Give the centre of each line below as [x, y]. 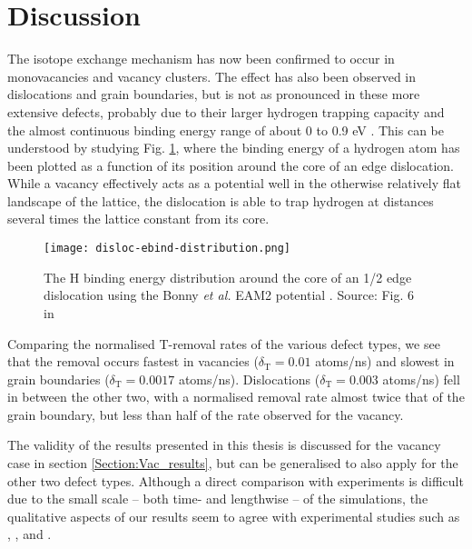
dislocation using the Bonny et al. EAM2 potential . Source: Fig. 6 [229, 295]
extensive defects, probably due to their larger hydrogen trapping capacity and [226, 111]
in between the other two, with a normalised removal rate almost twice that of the [236, 397]
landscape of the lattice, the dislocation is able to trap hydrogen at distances [221, 200]
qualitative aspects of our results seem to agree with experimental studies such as [234, 516]
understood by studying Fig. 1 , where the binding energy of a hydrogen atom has [234, 148]
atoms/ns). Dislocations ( [249, 379]
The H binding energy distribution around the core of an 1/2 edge [228, 277]
